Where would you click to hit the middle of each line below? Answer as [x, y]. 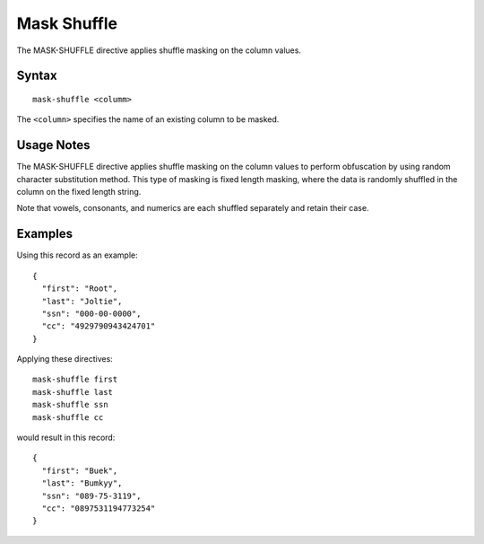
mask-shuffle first [75, 380]
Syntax [37, 76]
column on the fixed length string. [79, 192]
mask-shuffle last [73, 392]
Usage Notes [53, 145]
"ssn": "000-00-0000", [91, 313]
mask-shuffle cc [68, 417]
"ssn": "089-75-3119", [91, 496]
